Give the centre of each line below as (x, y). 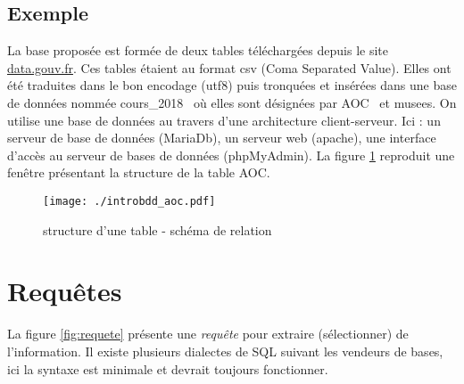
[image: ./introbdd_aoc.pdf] (129, 201)
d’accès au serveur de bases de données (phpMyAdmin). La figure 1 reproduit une (231, 155)
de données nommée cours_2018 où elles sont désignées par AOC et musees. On (232, 102)
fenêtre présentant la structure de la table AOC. (139, 172)
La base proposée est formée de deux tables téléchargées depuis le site (198, 50)
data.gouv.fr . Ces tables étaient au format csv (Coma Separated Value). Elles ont (229, 67)
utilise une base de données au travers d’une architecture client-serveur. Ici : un (224, 120)
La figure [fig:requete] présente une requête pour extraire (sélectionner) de (208, 334)
